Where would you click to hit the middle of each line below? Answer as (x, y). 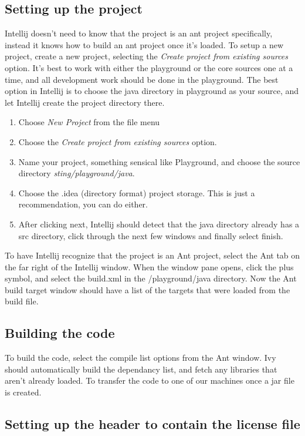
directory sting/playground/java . (77, 173)
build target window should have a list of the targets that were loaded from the (148, 289)
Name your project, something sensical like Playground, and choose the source (159, 161)
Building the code (60, 333)
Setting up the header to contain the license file (152, 424)
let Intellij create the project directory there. (85, 102)
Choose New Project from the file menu (89, 122)
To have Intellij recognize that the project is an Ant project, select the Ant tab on (152, 255)
